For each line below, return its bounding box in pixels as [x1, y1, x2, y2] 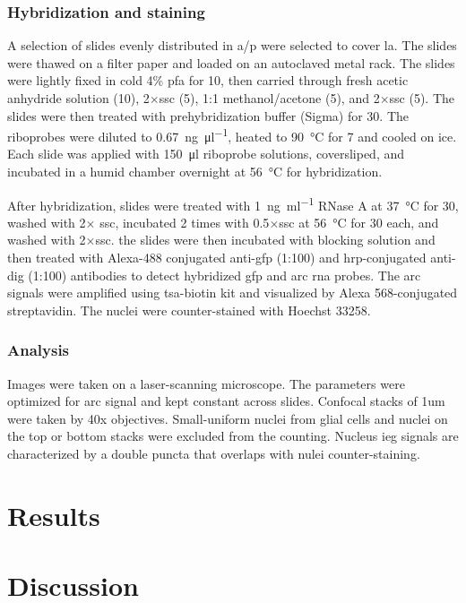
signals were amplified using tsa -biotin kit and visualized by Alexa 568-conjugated [7, 283, 458, 302]
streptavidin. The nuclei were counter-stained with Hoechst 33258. [7, 300, 371, 319]
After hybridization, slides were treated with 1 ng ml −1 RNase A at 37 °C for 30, [7, 193, 459, 214]
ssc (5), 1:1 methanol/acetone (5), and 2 [159, 89, 380, 107]
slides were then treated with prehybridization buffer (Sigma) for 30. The [7, 106, 410, 125]
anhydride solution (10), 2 [7, 89, 150, 107]
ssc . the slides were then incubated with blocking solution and [95, 230, 436, 249]
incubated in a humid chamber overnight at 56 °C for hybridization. [7, 162, 383, 181]
